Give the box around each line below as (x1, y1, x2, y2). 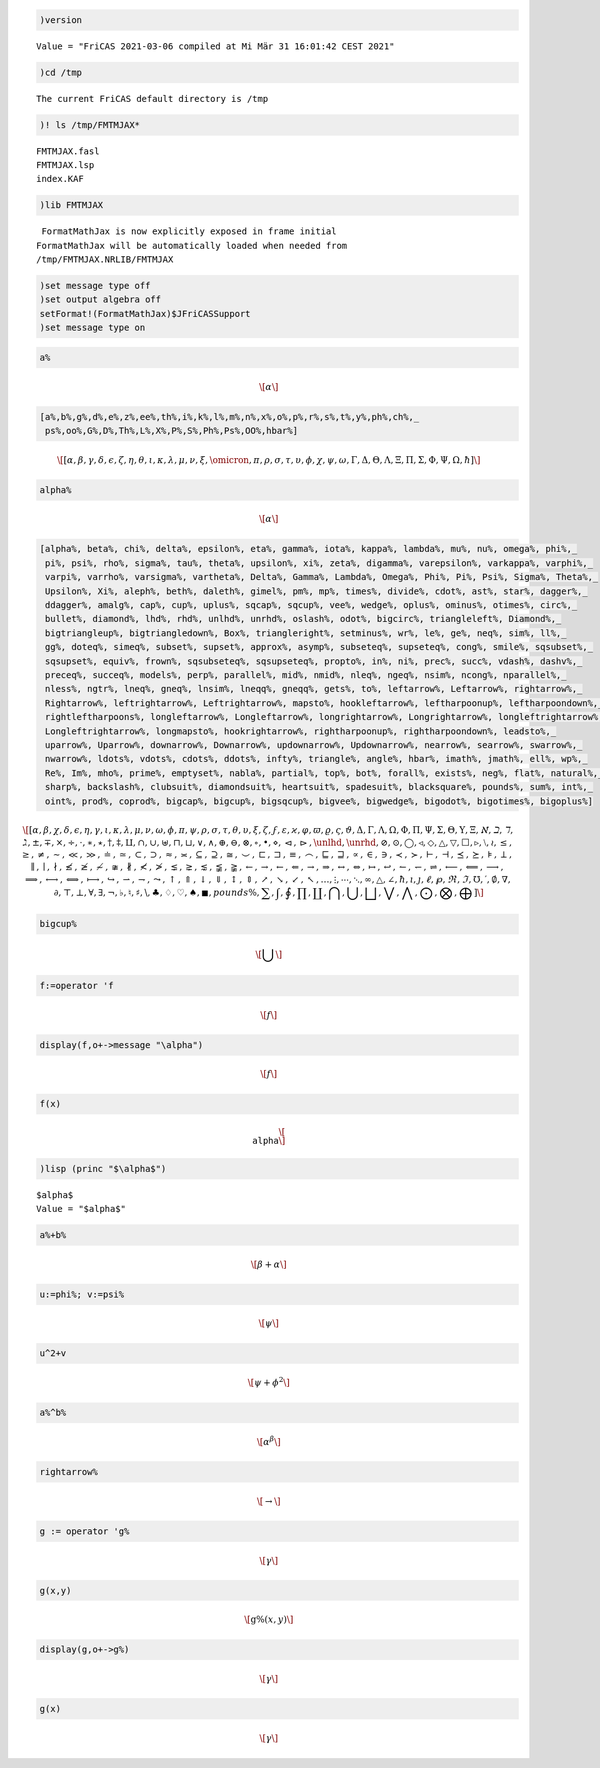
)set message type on (39, 322, 146, 334)
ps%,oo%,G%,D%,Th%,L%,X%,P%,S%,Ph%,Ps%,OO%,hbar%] (45, 425, 299, 436)
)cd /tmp (39, 66, 83, 78)
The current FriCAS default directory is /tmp (36, 93, 269, 104)
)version (39, 14, 83, 25)
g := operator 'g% (39, 1525, 130, 1537)
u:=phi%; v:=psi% (39, 1288, 125, 1300)
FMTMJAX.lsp (36, 159, 95, 170)
